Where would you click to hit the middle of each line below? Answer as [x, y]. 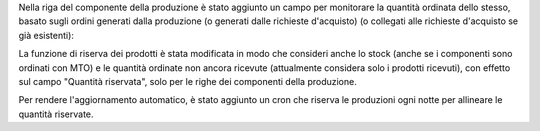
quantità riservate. [56, 114]
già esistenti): [46, 35]
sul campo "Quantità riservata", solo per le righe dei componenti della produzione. [187, 81]
